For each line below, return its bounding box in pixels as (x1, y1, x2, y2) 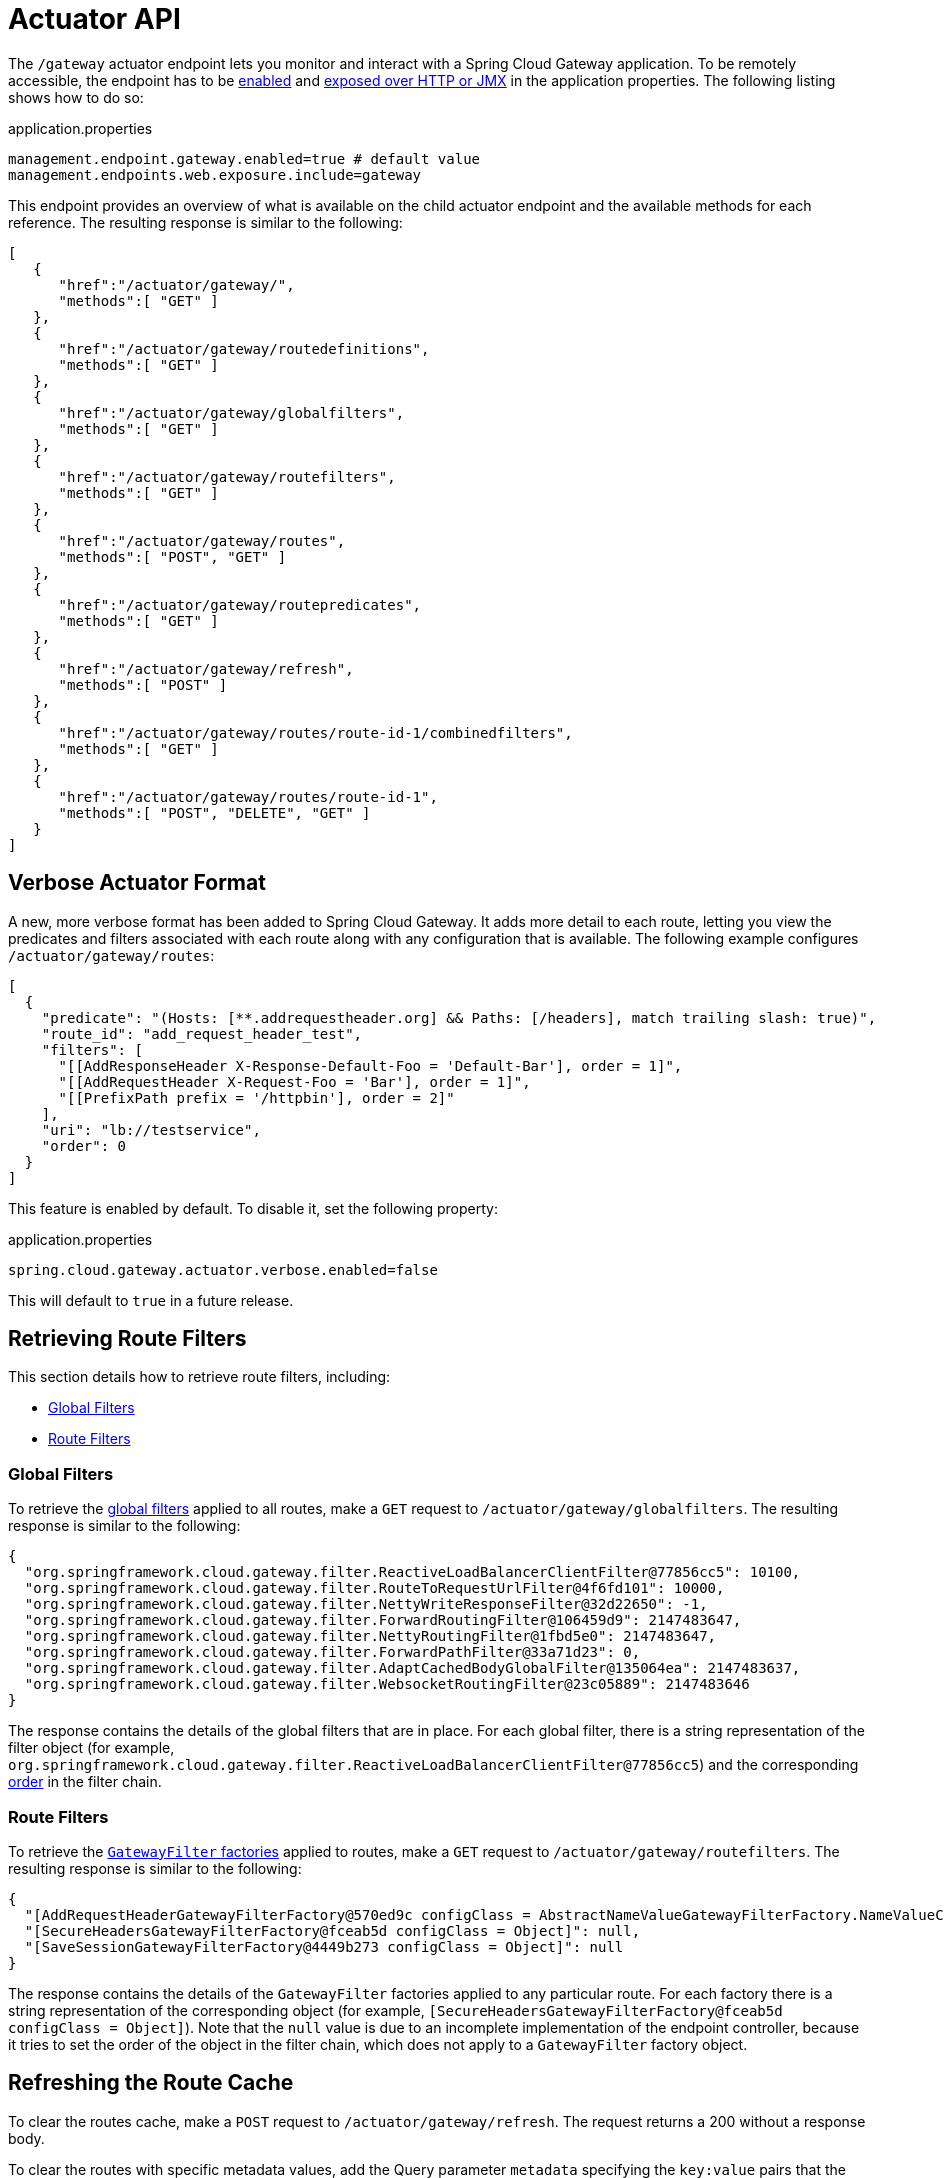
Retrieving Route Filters (8, 1326, 247, 1352)
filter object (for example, (8, 1739, 175, 1757)
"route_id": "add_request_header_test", (41, 1025, 363, 1042)
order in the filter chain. (8, 1773, 162, 1791)
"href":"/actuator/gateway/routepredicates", (58, 596, 422, 613)
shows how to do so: (8, 88, 144, 106)
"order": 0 (41, 1137, 127, 1154)
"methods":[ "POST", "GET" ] (58, 548, 287, 565)
